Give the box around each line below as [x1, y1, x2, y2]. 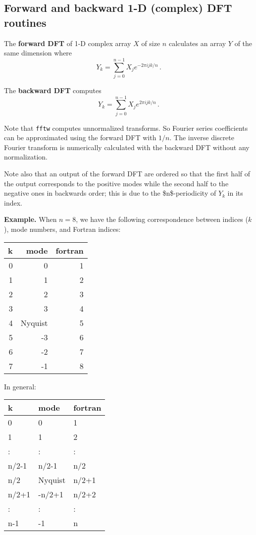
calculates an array [168, 38, 226, 48]
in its [227, 188, 243, 198]
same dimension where [4, 48, 72, 58]
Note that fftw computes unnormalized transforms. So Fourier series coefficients [4, 122, 248, 133]
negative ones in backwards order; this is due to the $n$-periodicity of [4, 188, 216, 198]
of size [141, 38, 160, 48]
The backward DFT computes [4, 85, 102, 95]
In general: [4, 381, 36, 391]
